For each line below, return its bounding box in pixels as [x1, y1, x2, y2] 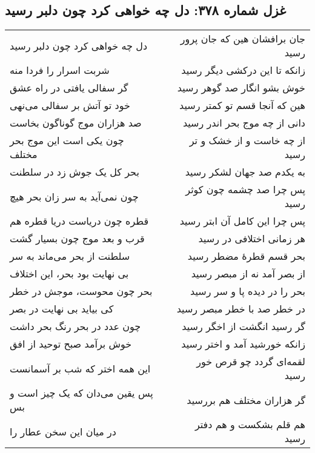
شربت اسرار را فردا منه [10, 63, 110, 78]
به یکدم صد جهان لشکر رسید [185, 165, 305, 179]
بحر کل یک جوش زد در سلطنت [10, 165, 139, 179]
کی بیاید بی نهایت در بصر [10, 302, 114, 316]
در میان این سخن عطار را [10, 424, 116, 438]
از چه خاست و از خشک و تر [189, 133, 305, 148]
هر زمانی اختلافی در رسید [198, 231, 305, 246]
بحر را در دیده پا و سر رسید [190, 284, 305, 299]
